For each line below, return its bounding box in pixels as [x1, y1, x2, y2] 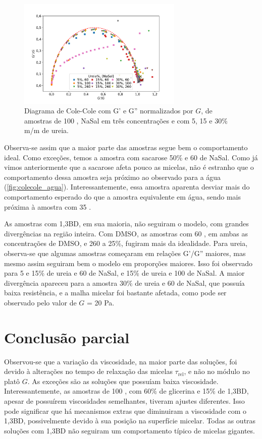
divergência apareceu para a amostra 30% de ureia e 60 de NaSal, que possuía [4, 277, 245, 288]
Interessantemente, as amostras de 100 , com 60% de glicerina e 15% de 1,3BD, [4, 386, 249, 396]
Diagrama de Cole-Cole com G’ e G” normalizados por [24, 105, 193, 116]
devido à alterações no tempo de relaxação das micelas [4, 366, 173, 377]
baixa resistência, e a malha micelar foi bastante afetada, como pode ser [4, 287, 227, 298]
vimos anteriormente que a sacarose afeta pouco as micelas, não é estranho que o [4, 162, 254, 172]
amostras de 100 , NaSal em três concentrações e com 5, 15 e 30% [24, 115, 228, 126]
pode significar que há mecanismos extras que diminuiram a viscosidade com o [4, 405, 247, 416]
